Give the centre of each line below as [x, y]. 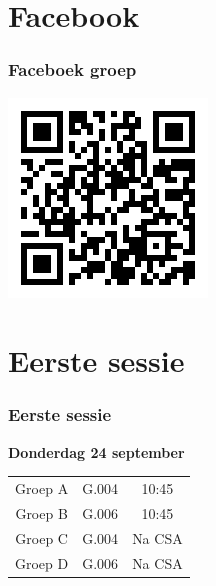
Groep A [42, 488]
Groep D [42, 562]
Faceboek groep [72, 69]
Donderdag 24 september [96, 451]
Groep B [41, 512]
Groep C [41, 537]
